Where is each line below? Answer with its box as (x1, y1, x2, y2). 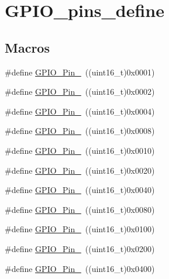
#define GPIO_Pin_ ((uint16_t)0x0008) (5, 125, 155, 137)
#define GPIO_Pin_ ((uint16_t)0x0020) (5, 164, 155, 176)
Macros (5, 38, 50, 56)
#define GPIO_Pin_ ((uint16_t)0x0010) (5, 144, 155, 156)
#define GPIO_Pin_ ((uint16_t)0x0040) (5, 184, 155, 196)
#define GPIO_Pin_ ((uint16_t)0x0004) (5, 105, 155, 117)
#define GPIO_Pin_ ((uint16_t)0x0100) (5, 223, 155, 235)
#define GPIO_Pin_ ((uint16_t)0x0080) (5, 203, 155, 215)
